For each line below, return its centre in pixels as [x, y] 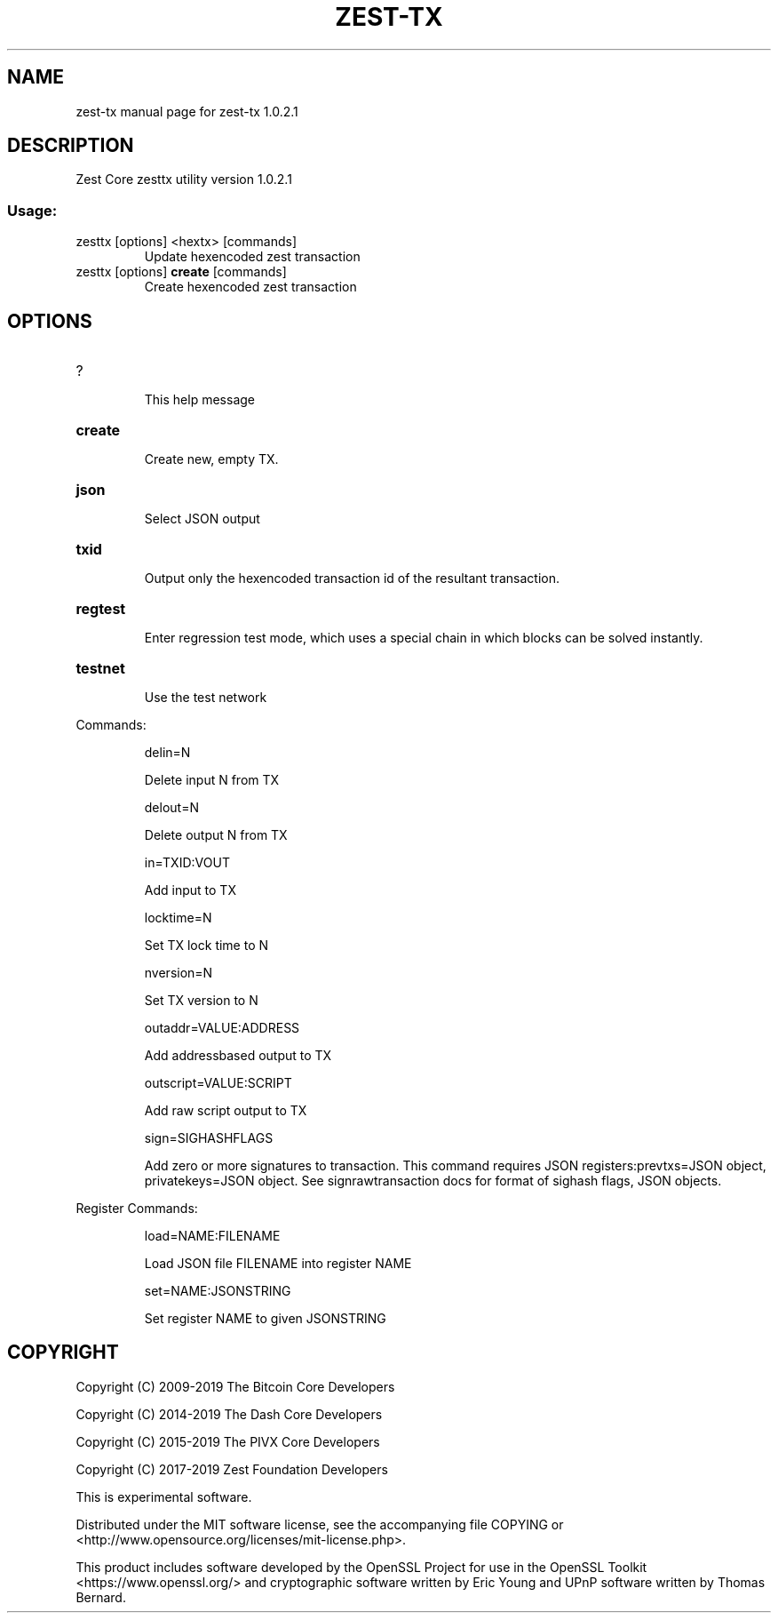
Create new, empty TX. [211, 459]
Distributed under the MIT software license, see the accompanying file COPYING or [320, 1524]
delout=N [171, 808]
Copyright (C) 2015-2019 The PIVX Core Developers [228, 1441]
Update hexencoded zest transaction [252, 257]
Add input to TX [190, 890]
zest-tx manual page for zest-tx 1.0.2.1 [187, 111]
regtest [101, 609]
